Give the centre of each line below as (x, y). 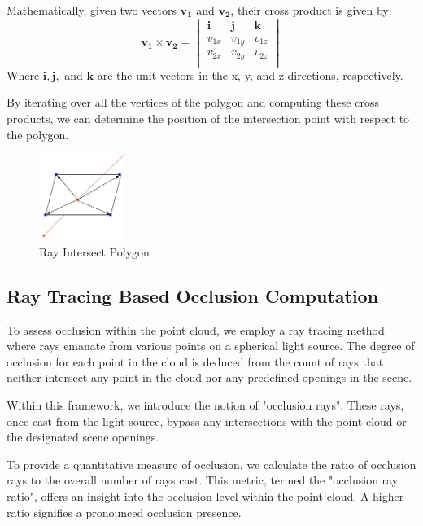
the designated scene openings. (83, 437)
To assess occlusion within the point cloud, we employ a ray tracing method (196, 329)
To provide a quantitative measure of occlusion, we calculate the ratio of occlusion (211, 464)
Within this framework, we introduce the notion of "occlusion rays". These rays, (205, 404)
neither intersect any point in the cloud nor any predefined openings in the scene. (209, 377)
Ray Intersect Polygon (94, 251)
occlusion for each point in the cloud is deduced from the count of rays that (195, 361)
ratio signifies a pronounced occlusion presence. (124, 512)
